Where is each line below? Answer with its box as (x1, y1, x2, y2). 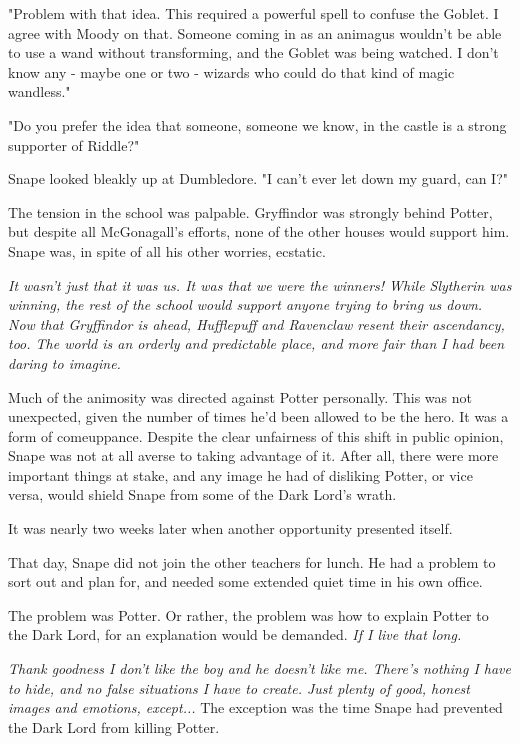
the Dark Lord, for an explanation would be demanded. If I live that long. (8, 624, 462, 645)
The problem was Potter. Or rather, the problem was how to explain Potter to (8, 604, 489, 625)
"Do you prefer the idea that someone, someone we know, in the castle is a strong (8, 114, 507, 135)
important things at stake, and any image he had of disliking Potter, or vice (8, 464, 473, 485)
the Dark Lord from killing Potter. (8, 716, 220, 737)
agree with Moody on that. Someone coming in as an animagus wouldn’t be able (8, 22, 502, 43)
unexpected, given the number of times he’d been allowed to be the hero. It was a (8, 406, 509, 427)
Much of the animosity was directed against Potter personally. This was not (8, 386, 472, 407)
